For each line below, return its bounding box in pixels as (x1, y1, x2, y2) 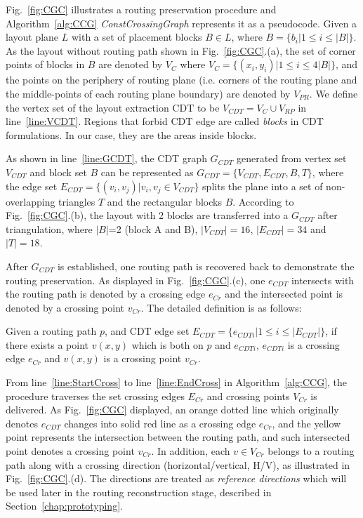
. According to (232, 194, 294, 208)
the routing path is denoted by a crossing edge (6, 286, 206, 301)
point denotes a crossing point (6, 444, 135, 458)
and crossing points (206, 388, 290, 403)
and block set (29, 164, 87, 179)
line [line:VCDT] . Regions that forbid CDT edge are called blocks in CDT (6, 114, 324, 128)
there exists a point (6, 337, 89, 352)
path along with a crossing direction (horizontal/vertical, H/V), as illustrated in (6, 457, 350, 472)
